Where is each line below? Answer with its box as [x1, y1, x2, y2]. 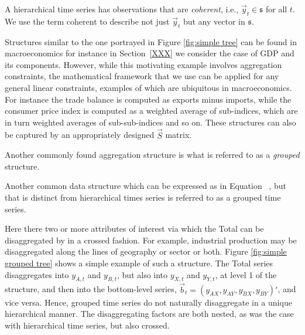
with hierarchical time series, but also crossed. [5, 319, 170, 331]
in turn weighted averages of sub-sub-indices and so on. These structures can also [5, 116, 296, 128]
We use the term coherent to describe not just [5, 15, 170, 27]
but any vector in [183, 15, 245, 27]
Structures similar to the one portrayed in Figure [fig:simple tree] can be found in [5, 35, 297, 48]
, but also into [117, 268, 168, 280]
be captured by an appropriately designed [5, 128, 155, 141]
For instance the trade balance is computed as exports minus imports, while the [5, 93, 292, 105]
